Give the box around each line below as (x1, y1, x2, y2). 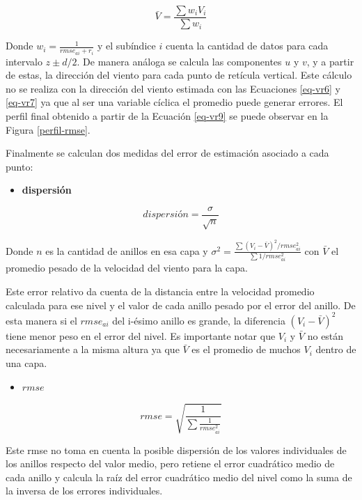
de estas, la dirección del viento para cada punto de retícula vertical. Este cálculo (6, 68, 352, 82)
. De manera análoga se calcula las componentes (77, 54, 282, 68)
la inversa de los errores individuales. (6, 483, 163, 498)
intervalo (6, 54, 42, 68)
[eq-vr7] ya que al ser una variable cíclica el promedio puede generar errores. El (6, 95, 343, 109)
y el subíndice (97, 38, 156, 53)
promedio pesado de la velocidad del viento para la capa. (6, 260, 248, 275)
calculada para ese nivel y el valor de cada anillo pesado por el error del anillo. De (6, 297, 356, 312)
